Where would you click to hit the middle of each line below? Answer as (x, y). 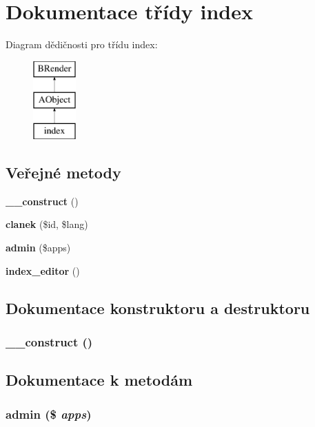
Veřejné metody (63, 173)
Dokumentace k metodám (99, 380)
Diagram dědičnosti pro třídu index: (82, 44)
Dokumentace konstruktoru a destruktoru (158, 308)
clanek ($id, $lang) (47, 224)
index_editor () (43, 270)
